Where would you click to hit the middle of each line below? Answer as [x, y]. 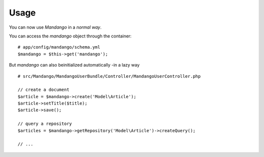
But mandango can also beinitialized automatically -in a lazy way [74, 65]
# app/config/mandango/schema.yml [59, 47]
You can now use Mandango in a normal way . [55, 27]
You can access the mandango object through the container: [70, 36]
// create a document [44, 90]
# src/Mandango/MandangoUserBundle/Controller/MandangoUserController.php [109, 76]
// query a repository [45, 124]
